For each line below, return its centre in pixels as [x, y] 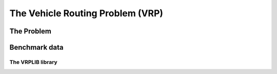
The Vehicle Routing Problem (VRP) [86, 13]
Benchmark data [36, 47]
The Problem [30, 31]
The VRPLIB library [33, 62]
